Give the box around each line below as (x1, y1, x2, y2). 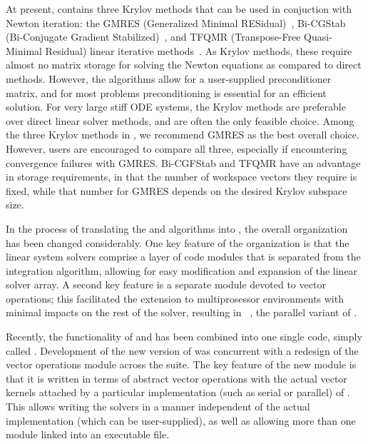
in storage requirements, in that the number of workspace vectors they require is (6, 169, 357, 184)
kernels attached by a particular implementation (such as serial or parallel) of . (6, 385, 350, 400)
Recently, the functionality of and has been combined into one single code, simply (6, 329, 362, 344)
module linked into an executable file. (6, 427, 170, 442)
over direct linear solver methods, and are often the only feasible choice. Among (6, 113, 354, 128)
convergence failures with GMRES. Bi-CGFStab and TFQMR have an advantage (6, 155, 361, 170)
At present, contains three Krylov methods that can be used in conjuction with (6, 1, 352, 16)
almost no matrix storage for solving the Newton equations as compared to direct (6, 57, 362, 72)
